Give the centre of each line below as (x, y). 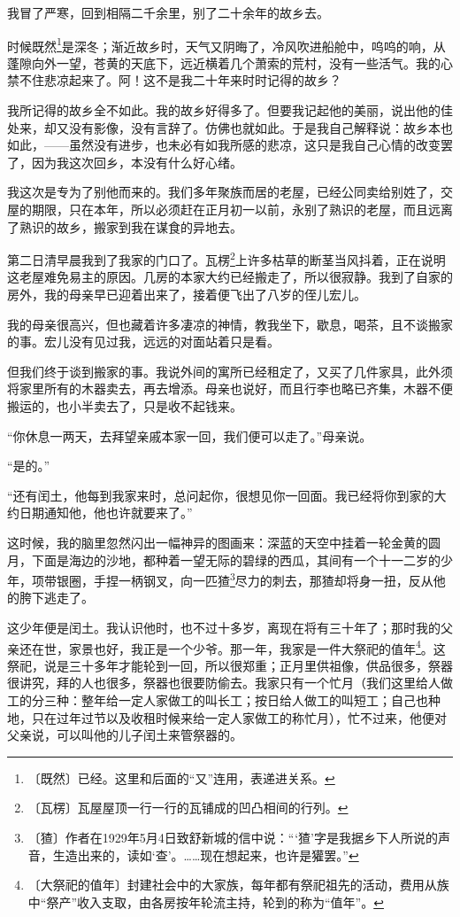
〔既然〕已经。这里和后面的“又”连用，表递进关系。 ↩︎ (181, 777)
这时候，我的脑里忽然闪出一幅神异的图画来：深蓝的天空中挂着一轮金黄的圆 (224, 542)
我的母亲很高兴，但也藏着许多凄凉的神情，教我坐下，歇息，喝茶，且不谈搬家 (230, 324)
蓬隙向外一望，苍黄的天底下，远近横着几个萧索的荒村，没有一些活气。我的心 (230, 62)
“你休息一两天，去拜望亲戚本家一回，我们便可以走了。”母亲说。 (190, 435)
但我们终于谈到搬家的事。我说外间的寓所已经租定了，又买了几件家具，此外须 (230, 371)
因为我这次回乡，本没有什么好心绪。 (137, 162)
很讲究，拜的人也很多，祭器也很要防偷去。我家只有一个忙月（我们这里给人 (224, 683)
